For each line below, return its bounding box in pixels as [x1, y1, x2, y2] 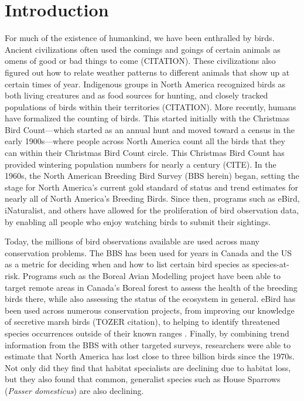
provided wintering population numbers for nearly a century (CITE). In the [5, 158, 276, 170]
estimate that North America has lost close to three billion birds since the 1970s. [5, 350, 295, 362]
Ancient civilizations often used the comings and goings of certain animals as [5, 43, 281, 55]
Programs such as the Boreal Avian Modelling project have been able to [22, 270, 281, 281]
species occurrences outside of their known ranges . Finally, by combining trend [5, 327, 289, 339]
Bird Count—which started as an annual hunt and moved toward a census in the [5, 123, 295, 135]
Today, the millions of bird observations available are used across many [5, 235, 260, 247]
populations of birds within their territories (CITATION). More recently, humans [5, 100, 296, 113]
